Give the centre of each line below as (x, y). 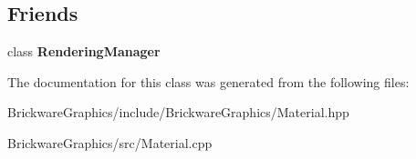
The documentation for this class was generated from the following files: (208, 81)
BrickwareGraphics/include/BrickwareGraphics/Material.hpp (178, 112)
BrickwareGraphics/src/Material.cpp (110, 142)
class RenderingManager (84, 51)
